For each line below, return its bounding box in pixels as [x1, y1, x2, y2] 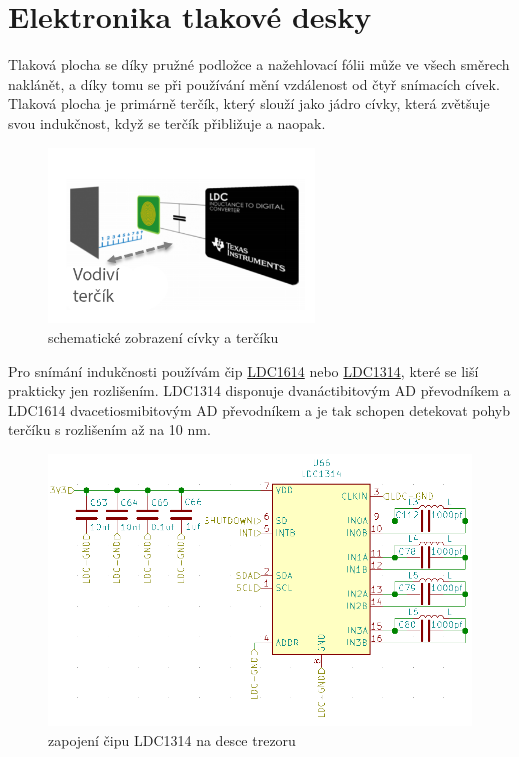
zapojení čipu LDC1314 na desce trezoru [48, 729, 296, 750]
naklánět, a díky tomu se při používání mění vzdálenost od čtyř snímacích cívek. [8, 73, 500, 94]
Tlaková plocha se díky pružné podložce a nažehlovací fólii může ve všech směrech [8, 54, 510, 75]
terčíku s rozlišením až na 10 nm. [8, 419, 211, 440]
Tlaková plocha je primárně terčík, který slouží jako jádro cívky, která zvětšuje [8, 93, 490, 114]
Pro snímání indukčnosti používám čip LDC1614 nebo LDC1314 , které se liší [8, 360, 479, 381]
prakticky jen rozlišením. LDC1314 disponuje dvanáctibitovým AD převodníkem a [8, 380, 511, 401]
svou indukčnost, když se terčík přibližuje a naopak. [8, 112, 326, 133]
